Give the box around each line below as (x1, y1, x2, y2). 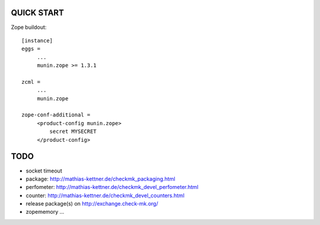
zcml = (21, 79, 41, 85)
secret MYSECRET (49, 128, 97, 135)
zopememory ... (25, 208, 65, 216)
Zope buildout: (11, 24, 47, 31)
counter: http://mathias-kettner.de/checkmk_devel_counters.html (25, 192, 185, 199)
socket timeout (25, 167, 62, 174)
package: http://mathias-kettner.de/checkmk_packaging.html (25, 175, 175, 182)
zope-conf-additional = (21, 112, 91, 118)
